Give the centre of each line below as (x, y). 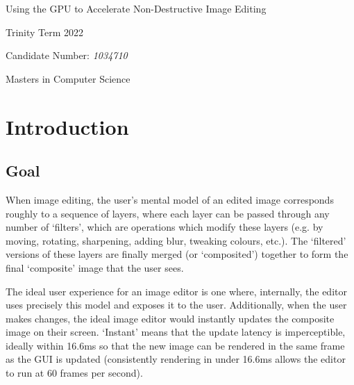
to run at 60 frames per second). (74, 373)
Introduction (67, 126)
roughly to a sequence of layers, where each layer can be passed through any (168, 213)
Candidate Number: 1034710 (67, 55)
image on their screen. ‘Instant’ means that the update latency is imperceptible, (176, 332)
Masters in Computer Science (68, 78)
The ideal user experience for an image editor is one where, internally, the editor (176, 291)
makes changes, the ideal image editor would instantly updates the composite (170, 318)
